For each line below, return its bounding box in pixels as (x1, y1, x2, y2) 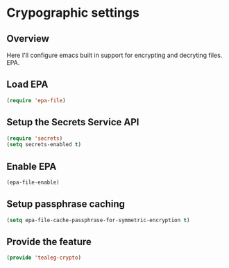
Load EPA (6, 79, 49, 90)
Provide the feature (6, 236, 92, 248)
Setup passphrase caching (6, 198, 126, 210)
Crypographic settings (6, 5, 139, 21)
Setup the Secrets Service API (6, 116, 139, 128)
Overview (6, 33, 50, 45)
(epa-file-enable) (6, 179, 60, 186)
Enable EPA (6, 160, 57, 172)
